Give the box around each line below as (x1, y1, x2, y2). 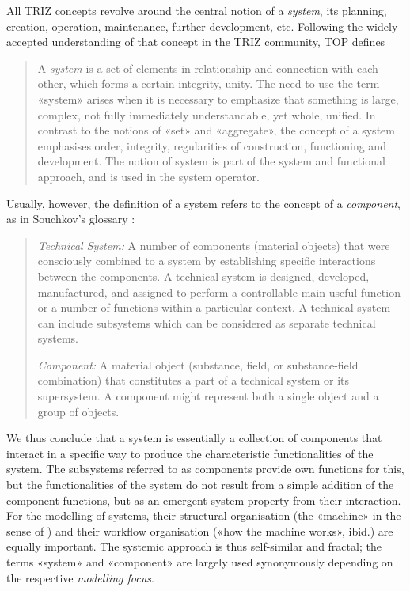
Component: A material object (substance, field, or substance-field (37, 356, 359, 373)
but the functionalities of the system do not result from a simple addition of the (6, 476, 394, 493)
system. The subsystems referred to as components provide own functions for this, (6, 460, 404, 477)
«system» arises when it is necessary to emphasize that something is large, (37, 90, 399, 107)
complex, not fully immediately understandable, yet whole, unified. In (37, 106, 376, 123)
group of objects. (37, 403, 120, 419)
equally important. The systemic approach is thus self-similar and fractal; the (6, 538, 382, 555)
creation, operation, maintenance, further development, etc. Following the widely (6, 17, 398, 34)
